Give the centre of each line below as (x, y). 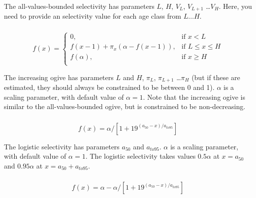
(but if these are (216, 77)
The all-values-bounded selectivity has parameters (79, 6)
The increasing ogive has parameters (59, 77)
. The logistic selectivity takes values (141, 156)
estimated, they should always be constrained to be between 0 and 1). (109, 87)
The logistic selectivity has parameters (62, 146)
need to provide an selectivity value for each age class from (93, 16)
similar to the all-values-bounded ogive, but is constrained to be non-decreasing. (125, 106)
